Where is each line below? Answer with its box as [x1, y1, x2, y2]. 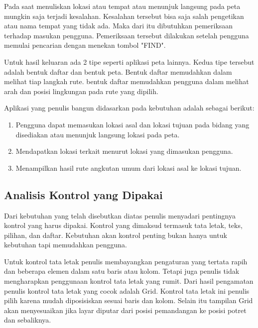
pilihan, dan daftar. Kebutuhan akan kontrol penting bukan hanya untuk [4, 229, 227, 240]
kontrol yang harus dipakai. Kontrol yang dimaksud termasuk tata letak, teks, [4, 220, 243, 230]
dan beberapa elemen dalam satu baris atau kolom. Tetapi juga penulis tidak [4, 266, 240, 276]
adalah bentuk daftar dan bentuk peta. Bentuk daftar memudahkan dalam [4, 66, 232, 77]
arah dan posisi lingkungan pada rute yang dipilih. [4, 86, 158, 96]
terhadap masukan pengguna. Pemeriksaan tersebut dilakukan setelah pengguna [4, 30, 249, 40]
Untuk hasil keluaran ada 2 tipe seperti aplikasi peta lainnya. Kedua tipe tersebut [4, 56, 255, 67]
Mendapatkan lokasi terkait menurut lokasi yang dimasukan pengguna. [15, 146, 233, 156]
